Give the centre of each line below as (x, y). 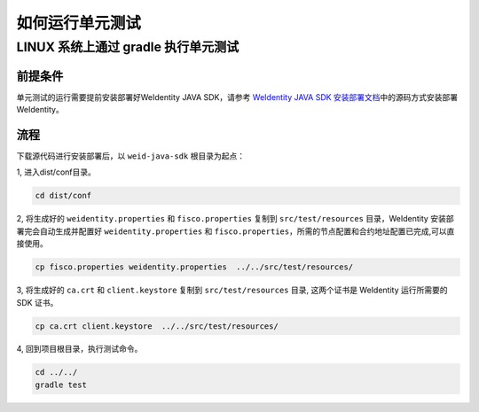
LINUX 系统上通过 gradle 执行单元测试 (128, 47)
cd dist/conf (63, 196)
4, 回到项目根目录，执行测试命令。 (79, 349)
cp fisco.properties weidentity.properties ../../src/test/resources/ (194, 267)
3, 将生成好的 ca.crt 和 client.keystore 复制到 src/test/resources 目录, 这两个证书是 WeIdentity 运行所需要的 (232, 290)
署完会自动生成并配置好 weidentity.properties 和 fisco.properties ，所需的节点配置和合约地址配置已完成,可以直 (236, 231)
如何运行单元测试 (79, 23)
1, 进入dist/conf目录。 (56, 172)
